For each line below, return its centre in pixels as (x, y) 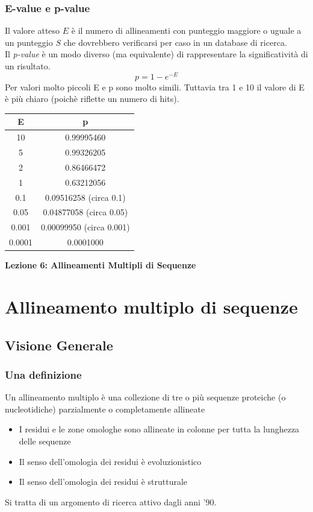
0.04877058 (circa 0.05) (85, 212)
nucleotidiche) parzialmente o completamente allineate (105, 409)
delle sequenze (45, 441)
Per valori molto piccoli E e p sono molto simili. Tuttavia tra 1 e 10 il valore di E (155, 87)
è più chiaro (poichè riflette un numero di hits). (92, 99)
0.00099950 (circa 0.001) (85, 227)
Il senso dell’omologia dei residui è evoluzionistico (110, 461)
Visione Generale (59, 345)
